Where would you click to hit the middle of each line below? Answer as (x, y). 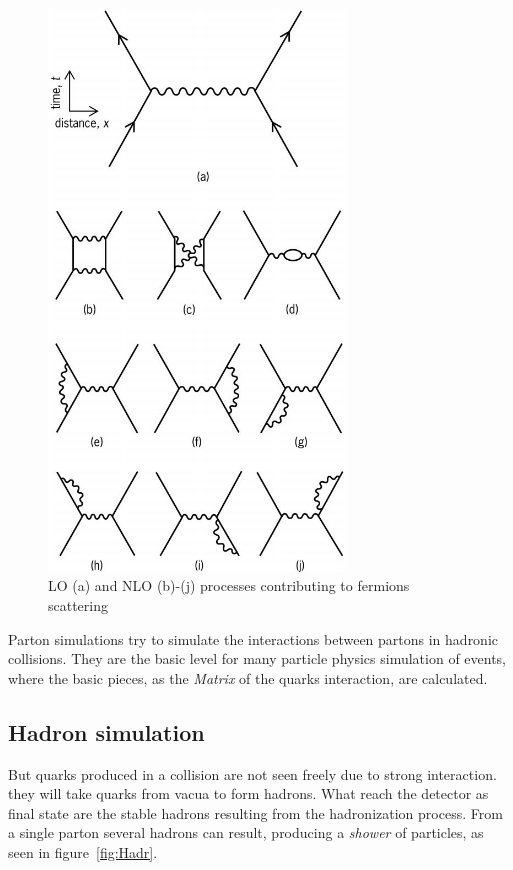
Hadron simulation (106, 731)
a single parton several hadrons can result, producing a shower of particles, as (246, 832)
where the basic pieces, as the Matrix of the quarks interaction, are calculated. (248, 677)
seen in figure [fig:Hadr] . (83, 851)
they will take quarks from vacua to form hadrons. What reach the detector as (248, 793)
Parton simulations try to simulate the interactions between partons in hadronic (253, 638)
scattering (78, 605)
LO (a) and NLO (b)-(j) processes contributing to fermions (229, 585)
